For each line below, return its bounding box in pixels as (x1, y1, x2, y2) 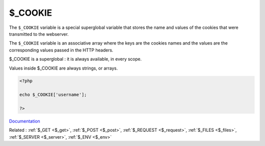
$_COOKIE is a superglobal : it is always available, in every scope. (9, 56, 142, 62)
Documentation (9, 118, 40, 124)
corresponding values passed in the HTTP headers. (9, 47, 114, 53)
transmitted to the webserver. (9, 31, 69, 37)
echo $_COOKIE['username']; (19, 92, 87, 97)
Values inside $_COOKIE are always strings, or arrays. (9, 65, 118, 71)
